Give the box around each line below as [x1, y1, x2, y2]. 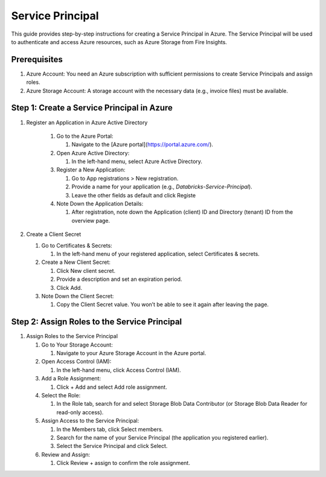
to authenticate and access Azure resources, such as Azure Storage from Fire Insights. [11, 38, 228, 45]
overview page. [71, 217, 110, 224]
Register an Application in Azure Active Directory [26, 118, 148, 126]
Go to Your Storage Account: [41, 341, 113, 348]
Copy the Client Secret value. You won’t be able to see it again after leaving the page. [56, 301, 269, 308]
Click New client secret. [56, 267, 116, 274]
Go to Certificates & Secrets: [41, 242, 113, 249]
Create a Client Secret [26, 231, 81, 238]
